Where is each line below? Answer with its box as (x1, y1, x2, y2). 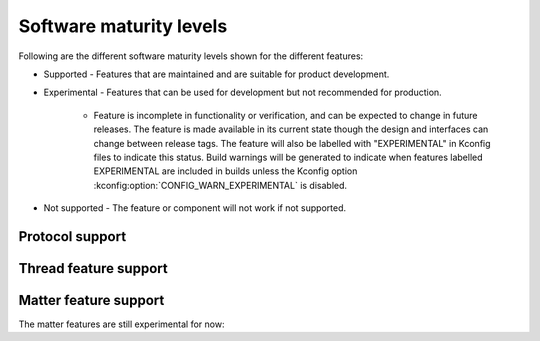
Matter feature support (18, 291, 165, 309)
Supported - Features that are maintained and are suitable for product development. (43, 68, 390, 80)
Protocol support (18, 228, 127, 245)
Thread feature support (18, 260, 169, 277)
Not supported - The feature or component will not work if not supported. (43, 202, 347, 214)
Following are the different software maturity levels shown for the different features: (18, 50, 364, 62)
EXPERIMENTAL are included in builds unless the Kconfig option (93, 165, 358, 177)
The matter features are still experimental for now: (18, 318, 225, 330)
